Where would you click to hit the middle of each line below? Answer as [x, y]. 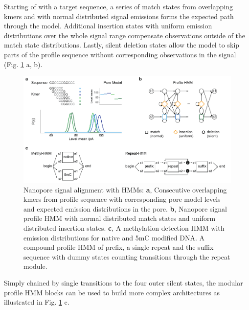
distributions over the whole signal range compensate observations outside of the [125, 35]
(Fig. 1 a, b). [23, 64]
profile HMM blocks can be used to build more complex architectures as [112, 292]
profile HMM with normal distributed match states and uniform [120, 218]
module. [35, 266]
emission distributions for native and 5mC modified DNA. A [114, 237]
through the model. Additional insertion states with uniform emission [108, 26]
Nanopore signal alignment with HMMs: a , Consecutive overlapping [125, 189]
